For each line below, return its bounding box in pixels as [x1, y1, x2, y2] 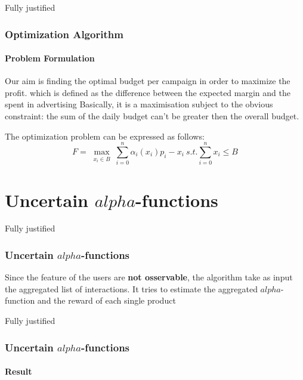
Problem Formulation [5, 52, 95, 64]
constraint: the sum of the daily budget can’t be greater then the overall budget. [5, 110, 299, 122]
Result [5, 365, 32, 378]
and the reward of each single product [37, 294, 176, 307]
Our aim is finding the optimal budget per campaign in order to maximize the [5, 75, 290, 87]
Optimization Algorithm [5, 26, 123, 41]
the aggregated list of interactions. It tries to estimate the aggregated [5, 282, 258, 295]
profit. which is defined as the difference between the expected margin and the [5, 86, 290, 98]
